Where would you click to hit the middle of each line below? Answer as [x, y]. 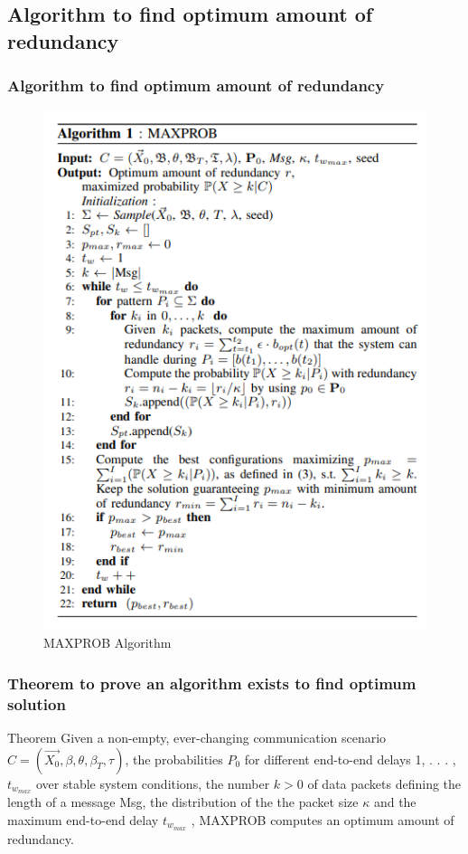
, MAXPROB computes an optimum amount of [323, 819]
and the [395, 802]
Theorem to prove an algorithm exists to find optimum [212, 683]
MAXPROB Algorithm [108, 643]
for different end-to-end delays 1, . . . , [350, 759]
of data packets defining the [384, 783]
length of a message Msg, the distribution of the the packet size [183, 802]
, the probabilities [174, 759]
